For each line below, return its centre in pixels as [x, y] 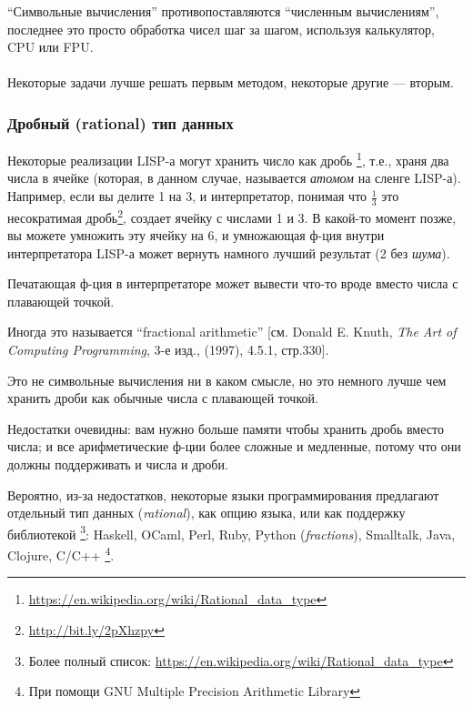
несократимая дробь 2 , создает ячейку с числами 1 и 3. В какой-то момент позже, [232, 216]
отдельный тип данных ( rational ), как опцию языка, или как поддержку [206, 513]
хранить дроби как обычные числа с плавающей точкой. [163, 398]
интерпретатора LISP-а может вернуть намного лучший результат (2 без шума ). [229, 252]
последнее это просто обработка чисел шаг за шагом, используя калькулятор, [221, 29]
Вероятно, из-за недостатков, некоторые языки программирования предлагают [223, 494]
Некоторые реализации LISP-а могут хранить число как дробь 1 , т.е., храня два [228, 159]
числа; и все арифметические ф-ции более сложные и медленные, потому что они [234, 446]
